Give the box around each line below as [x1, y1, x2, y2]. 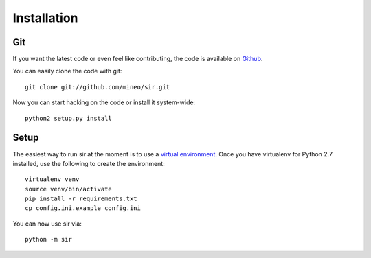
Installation [12, 10, 78, 25]
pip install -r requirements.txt [25, 195, 137, 202]
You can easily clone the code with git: [12, 67, 122, 75]
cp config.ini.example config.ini [25, 204, 141, 212]
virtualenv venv [25, 176, 80, 183]
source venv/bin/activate [25, 185, 113, 193]
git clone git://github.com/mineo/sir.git [25, 83, 170, 91]
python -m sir [25, 235, 72, 244]
